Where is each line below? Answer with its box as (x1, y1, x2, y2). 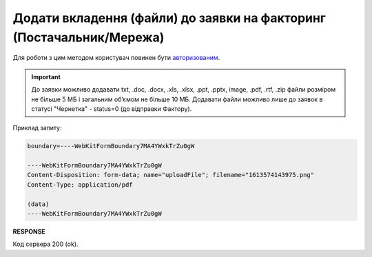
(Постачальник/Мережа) (12, 30, 165, 45)
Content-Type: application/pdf (27, 181, 134, 189)
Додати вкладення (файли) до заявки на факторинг (12, 10, 327, 25)
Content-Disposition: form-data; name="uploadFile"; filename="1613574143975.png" (27, 171, 315, 179)
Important (31, 72, 61, 81)
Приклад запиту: (12, 124, 62, 132)
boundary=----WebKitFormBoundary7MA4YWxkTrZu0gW (27, 142, 195, 150)
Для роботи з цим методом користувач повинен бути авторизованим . (12, 54, 220, 62)
